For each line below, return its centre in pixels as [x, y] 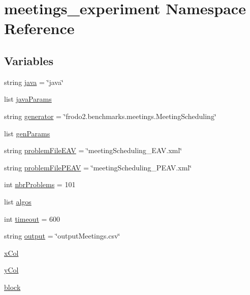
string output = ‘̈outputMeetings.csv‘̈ [62, 236]
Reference [39, 28]
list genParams [27, 133]
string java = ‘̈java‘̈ [34, 82]
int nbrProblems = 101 [40, 184]
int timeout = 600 [32, 218]
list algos [18, 201]
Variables [29, 60]
